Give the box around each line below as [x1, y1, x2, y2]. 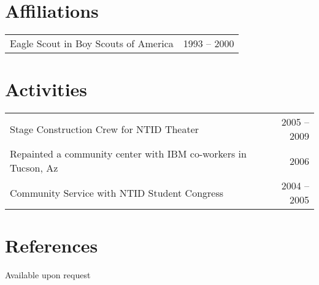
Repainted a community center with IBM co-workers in [10, 146, 247, 161]
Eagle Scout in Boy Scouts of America [10, 36, 174, 51]
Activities [5, 77, 88, 102]
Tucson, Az [10, 161, 58, 175]
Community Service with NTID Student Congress [10, 185, 224, 200]
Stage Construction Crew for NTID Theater [10, 121, 199, 136]
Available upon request [5, 268, 91, 281]
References [5, 233, 98, 258]
